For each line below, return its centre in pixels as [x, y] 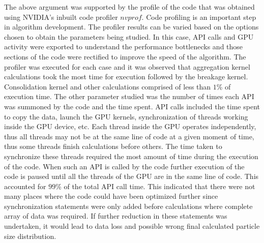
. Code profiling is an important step [199, 17]
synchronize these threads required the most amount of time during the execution [131, 156]
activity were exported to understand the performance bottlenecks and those [124, 47]
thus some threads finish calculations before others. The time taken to [113, 146]
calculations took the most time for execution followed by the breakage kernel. [126, 77]
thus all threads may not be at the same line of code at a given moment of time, [129, 136]
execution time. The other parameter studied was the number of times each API [129, 96]
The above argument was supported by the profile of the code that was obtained [129, 7]
